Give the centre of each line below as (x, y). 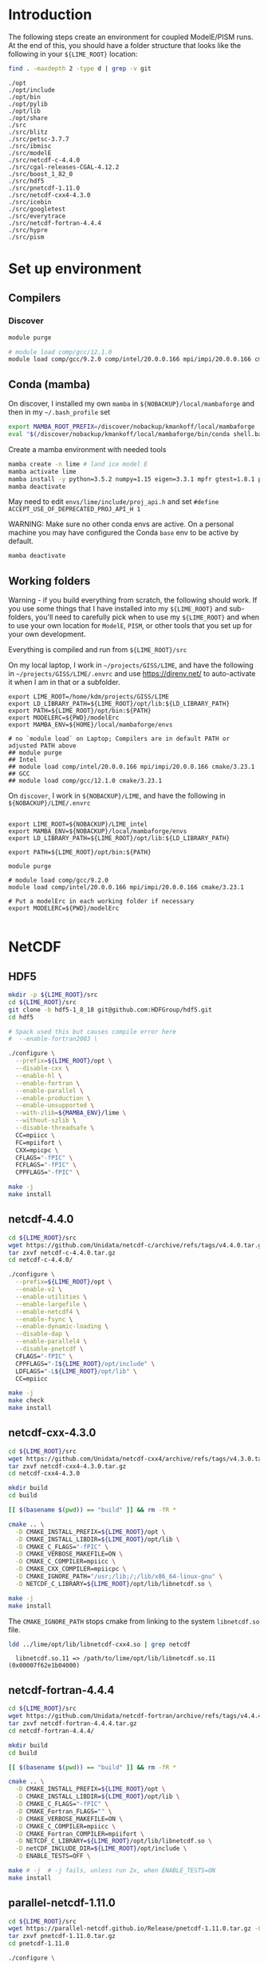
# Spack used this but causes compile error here (93, 1031)
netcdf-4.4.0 (41, 1219)
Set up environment (75, 269)
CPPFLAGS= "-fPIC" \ (48, 1173)
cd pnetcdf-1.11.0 (39, 1944)
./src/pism (26, 237)
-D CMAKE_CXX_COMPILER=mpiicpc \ (71, 1569)
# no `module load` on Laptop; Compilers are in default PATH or (119, 739)
